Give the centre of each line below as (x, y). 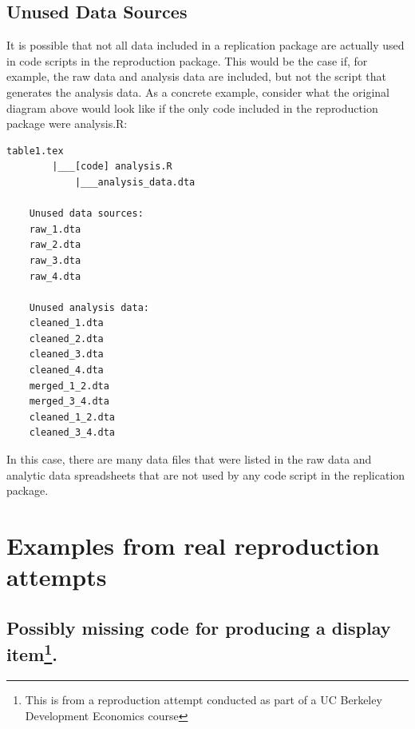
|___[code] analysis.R (112, 167)
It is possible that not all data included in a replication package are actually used (206, 45)
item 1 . (32, 653)
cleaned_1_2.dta (72, 417)
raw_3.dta (55, 260)
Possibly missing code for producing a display (199, 627)
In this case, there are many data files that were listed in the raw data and (189, 459)
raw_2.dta (55, 245)
